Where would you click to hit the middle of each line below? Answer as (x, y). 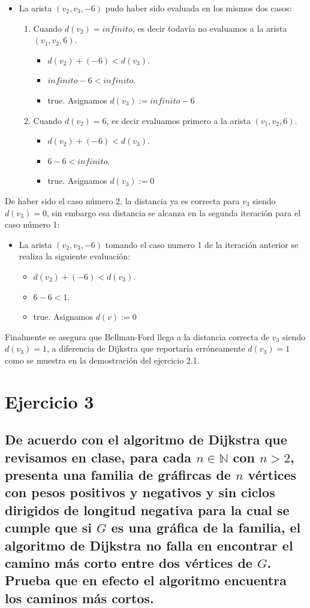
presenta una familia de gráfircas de (118, 475)
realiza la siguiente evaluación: (75, 256)
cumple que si (49, 527)
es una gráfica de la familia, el (206, 527)
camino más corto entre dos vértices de (129, 562)
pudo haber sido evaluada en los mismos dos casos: (198, 8)
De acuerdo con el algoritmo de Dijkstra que (146, 439)
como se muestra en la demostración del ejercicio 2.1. (102, 360)
